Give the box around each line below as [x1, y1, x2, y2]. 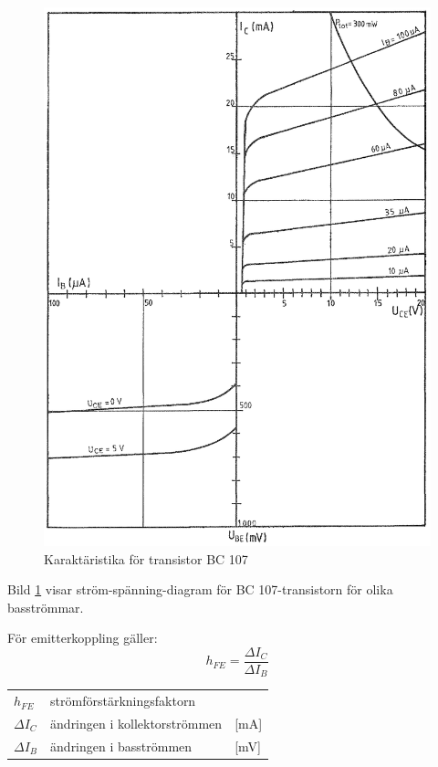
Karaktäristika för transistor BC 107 [44, 549, 248, 568]
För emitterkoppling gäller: [7, 628, 158, 647]
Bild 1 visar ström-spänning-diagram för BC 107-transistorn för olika [7, 580, 393, 599]
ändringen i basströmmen [50, 736, 193, 755]
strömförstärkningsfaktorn [50, 691, 196, 710]
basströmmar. [7, 597, 84, 616]
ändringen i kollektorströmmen [50, 713, 223, 732]
